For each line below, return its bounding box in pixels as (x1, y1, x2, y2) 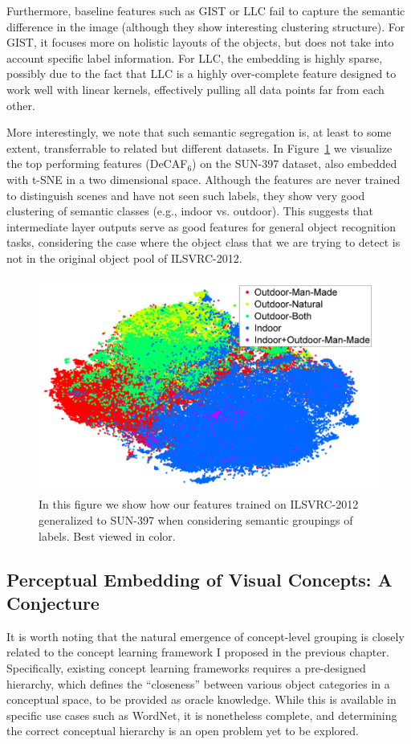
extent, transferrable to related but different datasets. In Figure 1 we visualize (6, 139, 393, 156)
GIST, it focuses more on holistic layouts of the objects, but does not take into (6, 34, 394, 51)
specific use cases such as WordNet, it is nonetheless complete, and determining (6, 706, 397, 723)
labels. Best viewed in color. (39, 527, 176, 544)
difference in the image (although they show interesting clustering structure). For (6, 18, 405, 35)
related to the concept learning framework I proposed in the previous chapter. (6, 644, 389, 660)
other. (6, 96, 35, 113)
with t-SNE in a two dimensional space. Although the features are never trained (6, 170, 401, 187)
